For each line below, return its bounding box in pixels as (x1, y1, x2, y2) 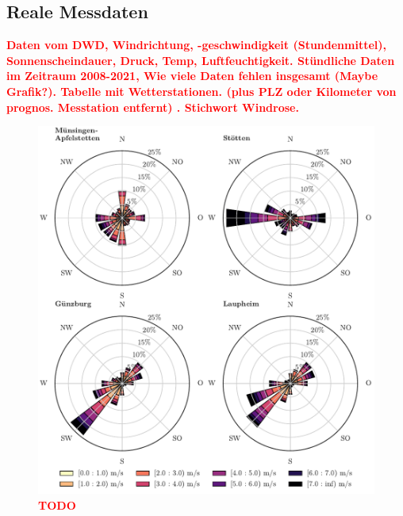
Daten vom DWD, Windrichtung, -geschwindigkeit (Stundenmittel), (6, 36, 387, 53)
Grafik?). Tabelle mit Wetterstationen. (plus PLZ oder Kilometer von (6, 82, 397, 99)
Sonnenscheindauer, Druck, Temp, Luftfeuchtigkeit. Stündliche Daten (6, 52, 395, 68)
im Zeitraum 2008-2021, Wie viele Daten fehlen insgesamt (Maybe (6, 67, 378, 84)
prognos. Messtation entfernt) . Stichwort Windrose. (6, 98, 299, 115)
